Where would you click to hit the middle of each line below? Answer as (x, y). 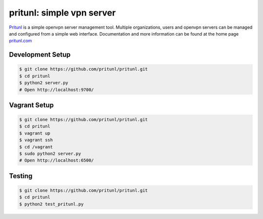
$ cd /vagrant (36, 147)
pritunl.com (20, 41)
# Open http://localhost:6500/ (57, 160)
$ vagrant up (35, 133)
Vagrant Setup (31, 105)
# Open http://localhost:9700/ (57, 90)
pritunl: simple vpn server (62, 13)
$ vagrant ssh (36, 140)
